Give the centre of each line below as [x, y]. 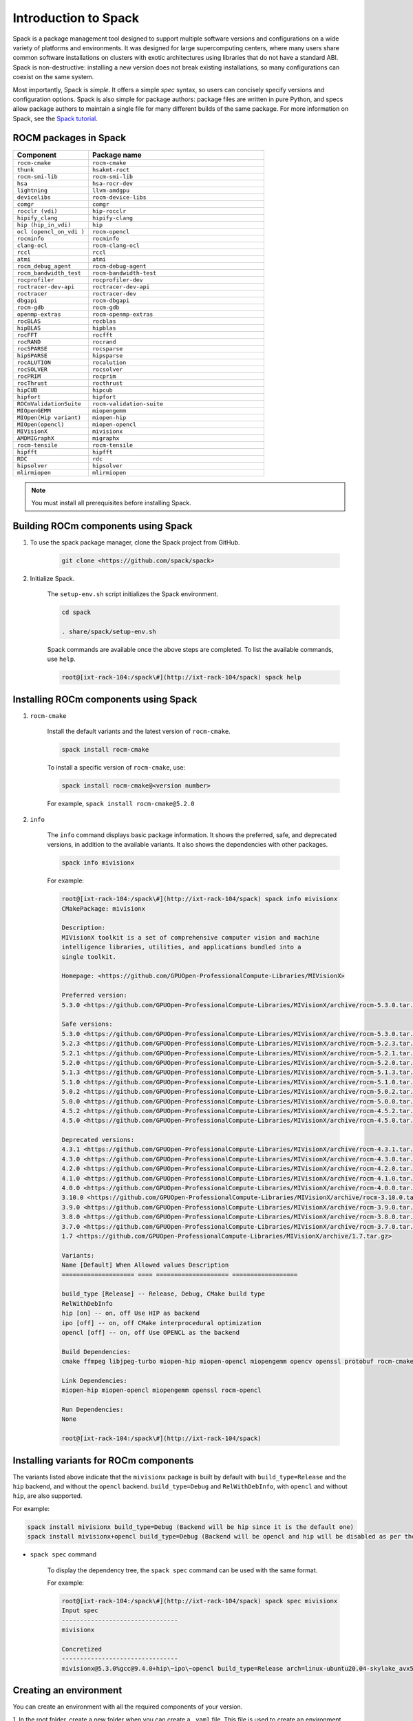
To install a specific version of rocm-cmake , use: [116, 768]
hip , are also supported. [47, 1496]
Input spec [80, 1611]
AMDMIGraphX [35, 438]
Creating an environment [67, 1690]
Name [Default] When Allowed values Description [145, 1265]
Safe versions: [87, 1024]
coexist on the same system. [53, 77]
